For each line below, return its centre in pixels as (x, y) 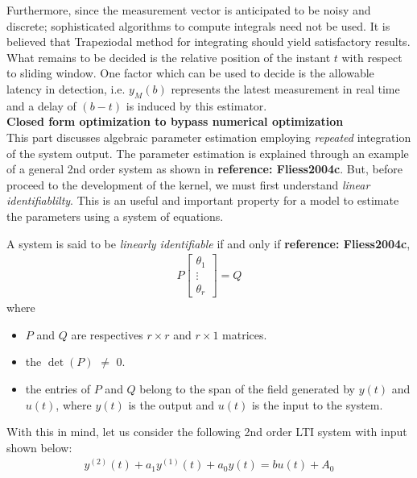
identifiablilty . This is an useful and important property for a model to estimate (203, 200)
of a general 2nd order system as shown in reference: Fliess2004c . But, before (204, 169)
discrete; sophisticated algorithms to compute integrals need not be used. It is (198, 25)
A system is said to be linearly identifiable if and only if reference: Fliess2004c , (208, 243)
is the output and (171, 404)
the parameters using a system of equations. (115, 216)
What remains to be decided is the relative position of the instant (169, 57)
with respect (372, 57)
